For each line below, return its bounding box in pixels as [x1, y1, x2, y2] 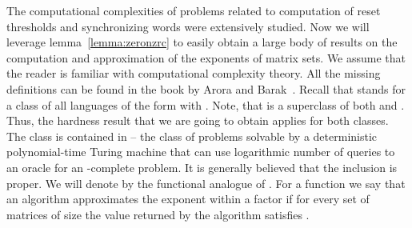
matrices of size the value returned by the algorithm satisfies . [6, 206, 310, 222]
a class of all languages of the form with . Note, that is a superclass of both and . [6, 96, 405, 113]
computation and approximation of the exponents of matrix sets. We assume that [6, 49, 406, 66]
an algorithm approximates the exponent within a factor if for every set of [6, 190, 370, 207]
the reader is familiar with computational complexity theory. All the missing [6, 65, 381, 82]
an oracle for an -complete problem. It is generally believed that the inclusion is [6, 158, 398, 175]
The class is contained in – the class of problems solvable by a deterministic [6, 127, 378, 144]
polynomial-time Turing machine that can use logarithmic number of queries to [6, 143, 395, 160]
